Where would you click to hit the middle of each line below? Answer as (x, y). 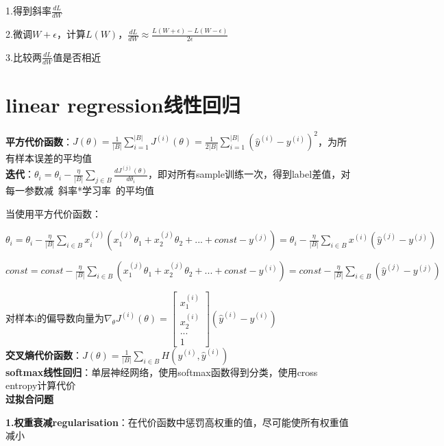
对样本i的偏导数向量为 (55, 317)
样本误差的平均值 (53, 158)
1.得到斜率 (28, 10)
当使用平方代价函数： (53, 213)
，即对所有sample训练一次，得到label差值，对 (249, 174)
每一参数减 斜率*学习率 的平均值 (80, 190)
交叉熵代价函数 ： (44, 354)
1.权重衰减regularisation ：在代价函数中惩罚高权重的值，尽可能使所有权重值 (177, 422)
